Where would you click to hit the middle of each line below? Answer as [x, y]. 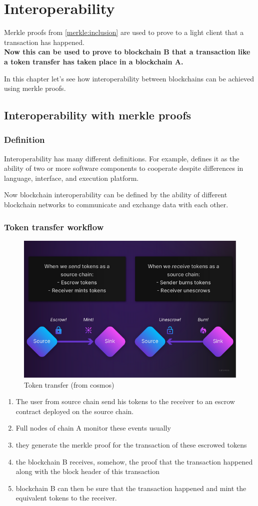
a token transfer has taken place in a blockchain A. [94, 61]
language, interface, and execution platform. [71, 178]
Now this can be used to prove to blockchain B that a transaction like [127, 52]
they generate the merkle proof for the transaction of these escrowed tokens [131, 445]
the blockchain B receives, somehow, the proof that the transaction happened [134, 461]
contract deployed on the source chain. [75, 411]
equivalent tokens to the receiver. [66, 498]
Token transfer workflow [54, 227]
